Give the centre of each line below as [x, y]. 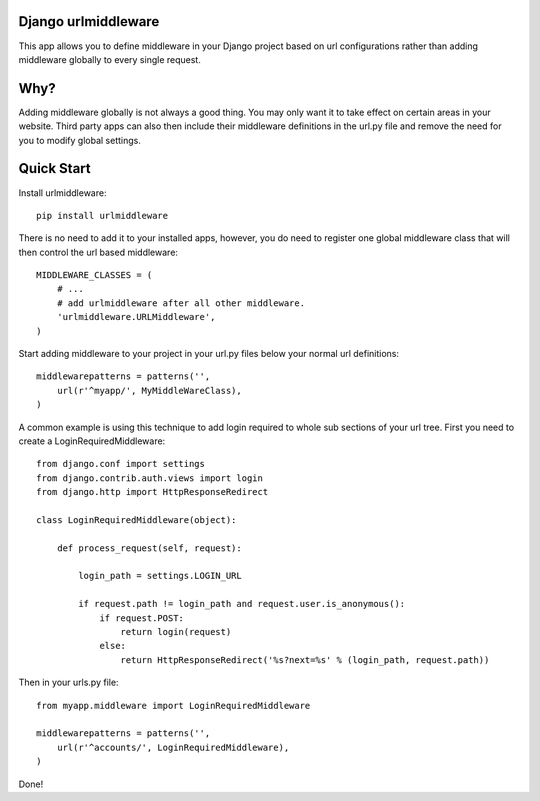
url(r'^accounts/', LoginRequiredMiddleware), [173, 747]
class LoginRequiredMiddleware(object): [136, 519]
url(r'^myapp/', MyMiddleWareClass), [149, 390]
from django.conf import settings [120, 464]
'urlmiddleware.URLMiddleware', [136, 317]
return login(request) [176, 632]
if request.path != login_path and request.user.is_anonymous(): [242, 604]
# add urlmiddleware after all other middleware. [180, 303]
